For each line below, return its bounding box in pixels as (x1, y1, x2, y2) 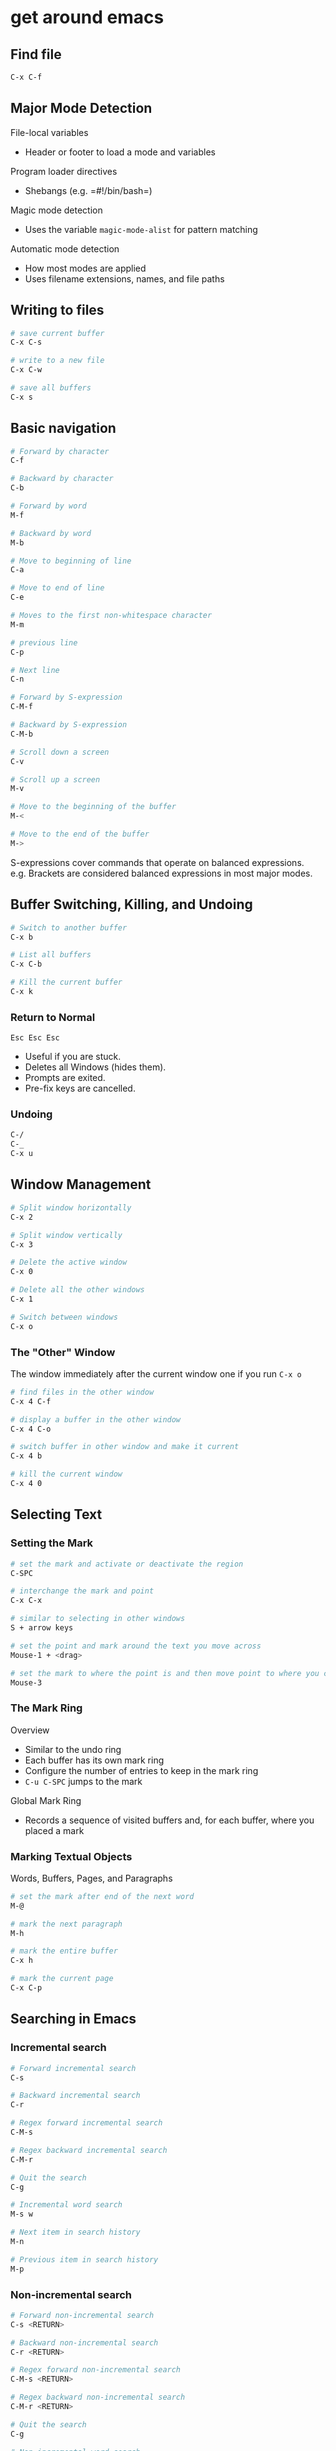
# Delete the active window (10, 1257, 128, 1268)
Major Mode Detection (10, 100, 153, 117)
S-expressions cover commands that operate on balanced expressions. (10, 856, 305, 868)
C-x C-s (10, 337, 43, 348)
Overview (10, 1724, 50, 1736)
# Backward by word (10, 528, 92, 538)
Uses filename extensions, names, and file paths (24, 272, 225, 285)
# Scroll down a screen (10, 747, 110, 757)
